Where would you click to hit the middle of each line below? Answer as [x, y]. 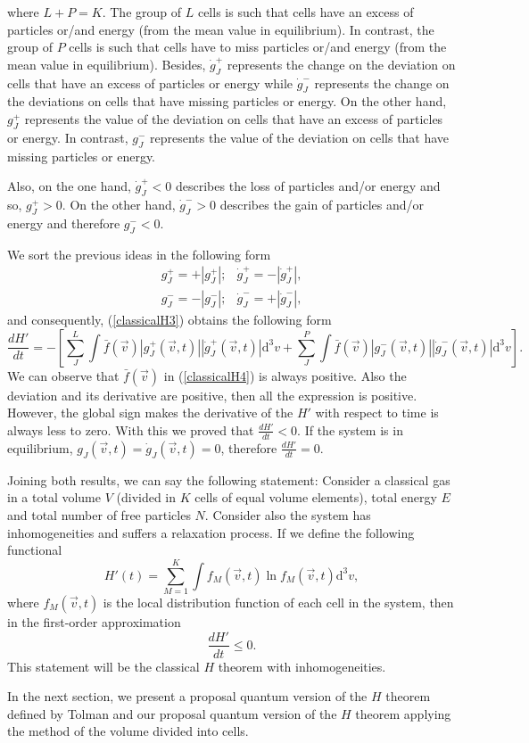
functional [35, 550]
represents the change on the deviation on [341, 64]
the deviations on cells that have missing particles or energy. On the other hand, [227, 101]
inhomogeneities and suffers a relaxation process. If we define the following [211, 532]
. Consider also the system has [288, 515]
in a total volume [54, 497]
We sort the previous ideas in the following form [139, 254]
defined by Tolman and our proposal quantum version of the [172, 713]
